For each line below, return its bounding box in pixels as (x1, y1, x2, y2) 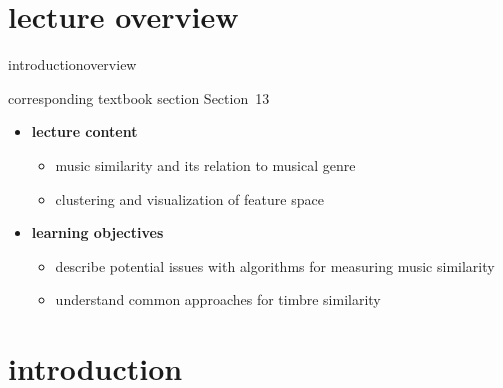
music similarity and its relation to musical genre (55, 154, 356, 175)
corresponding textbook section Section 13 (8, 87, 270, 108)
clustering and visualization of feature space (55, 188, 324, 209)
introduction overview (8, 54, 137, 75)
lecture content (31, 121, 138, 142)
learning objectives (31, 222, 164, 243)
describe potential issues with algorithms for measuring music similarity (55, 255, 495, 276)
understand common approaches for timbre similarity (55, 289, 381, 310)
